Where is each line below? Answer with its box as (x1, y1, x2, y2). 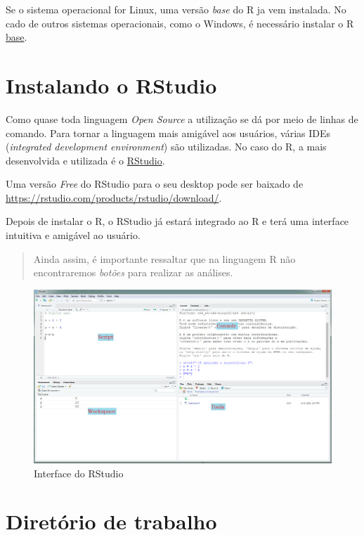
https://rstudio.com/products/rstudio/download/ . (6, 190, 222, 205)
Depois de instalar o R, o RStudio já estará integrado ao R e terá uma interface (6, 214, 349, 228)
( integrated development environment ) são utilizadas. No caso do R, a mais (6, 139, 327, 154)
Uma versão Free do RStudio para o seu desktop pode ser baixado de (6, 176, 304, 191)
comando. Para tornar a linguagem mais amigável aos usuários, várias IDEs (6, 125, 331, 140)
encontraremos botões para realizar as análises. (33, 265, 233, 280)
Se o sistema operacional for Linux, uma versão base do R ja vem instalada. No (6, 2, 346, 16)
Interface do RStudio (34, 465, 124, 480)
